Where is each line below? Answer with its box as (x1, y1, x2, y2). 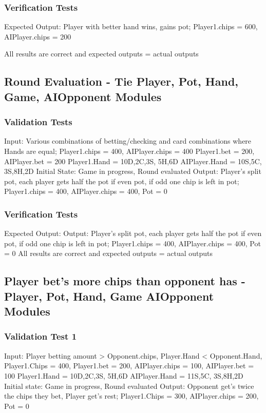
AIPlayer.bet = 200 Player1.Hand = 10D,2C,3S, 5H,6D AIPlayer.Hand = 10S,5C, (4, 155, 262, 166)
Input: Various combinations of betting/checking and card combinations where (4, 135, 252, 146)
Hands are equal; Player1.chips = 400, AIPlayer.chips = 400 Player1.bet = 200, (4, 145, 255, 156)
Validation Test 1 (4, 330, 77, 343)
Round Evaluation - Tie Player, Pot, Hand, (4, 73, 239, 89)
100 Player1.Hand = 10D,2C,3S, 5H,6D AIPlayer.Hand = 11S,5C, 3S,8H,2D (4, 370, 243, 381)
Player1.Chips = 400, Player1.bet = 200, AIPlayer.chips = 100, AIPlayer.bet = (4, 360, 254, 371)
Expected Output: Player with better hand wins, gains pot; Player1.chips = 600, (4, 21, 258, 32)
